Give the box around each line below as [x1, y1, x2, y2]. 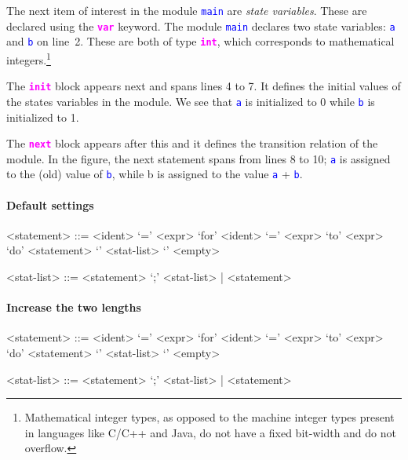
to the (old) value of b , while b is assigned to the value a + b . [6, 166, 303, 182]
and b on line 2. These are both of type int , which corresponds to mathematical [6, 33, 395, 49]
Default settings [6, 196, 94, 213]
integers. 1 [6, 49, 51, 68]
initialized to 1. [6, 108, 79, 125]
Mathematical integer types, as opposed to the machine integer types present [24, 409, 395, 425]
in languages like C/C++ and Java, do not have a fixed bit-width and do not [24, 424, 396, 440]
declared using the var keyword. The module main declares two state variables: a [6, 17, 395, 34]
